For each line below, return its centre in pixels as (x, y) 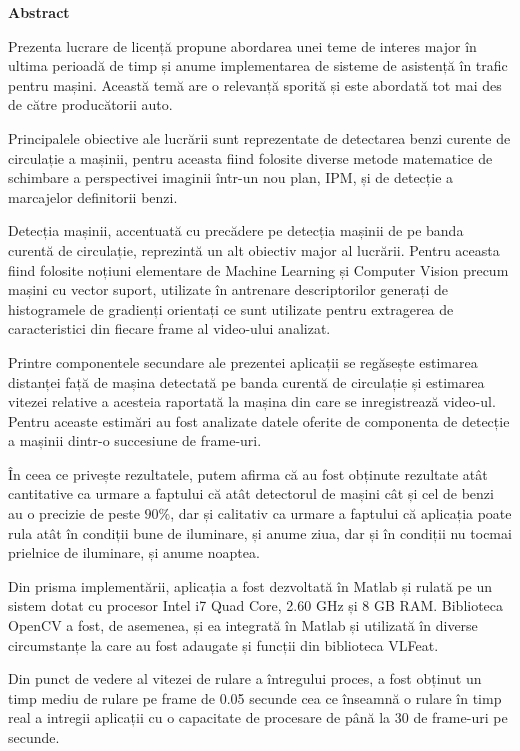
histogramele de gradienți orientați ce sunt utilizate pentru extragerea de (231, 308)
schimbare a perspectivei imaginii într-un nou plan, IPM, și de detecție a (231, 177)
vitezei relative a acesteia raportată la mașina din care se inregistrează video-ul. (252, 401)
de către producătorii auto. (90, 104)
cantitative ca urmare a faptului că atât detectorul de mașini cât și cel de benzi (251, 493)
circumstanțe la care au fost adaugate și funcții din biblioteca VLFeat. (223, 644)
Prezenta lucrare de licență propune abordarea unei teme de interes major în (242, 45)
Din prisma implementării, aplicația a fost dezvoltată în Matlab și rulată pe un (250, 585)
